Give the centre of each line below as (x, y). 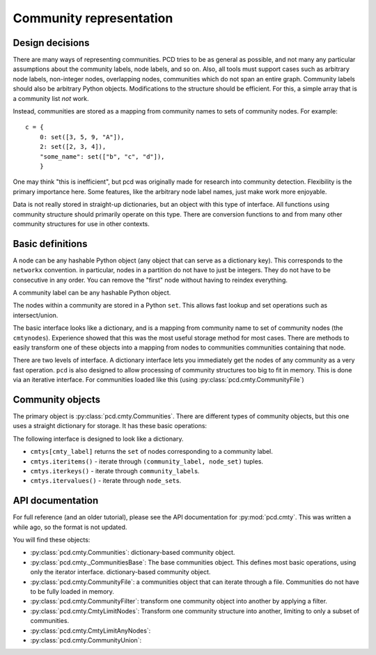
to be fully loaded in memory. (72, 592)
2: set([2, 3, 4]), (73, 147)
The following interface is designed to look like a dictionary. (98, 439)
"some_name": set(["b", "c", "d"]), (102, 156)
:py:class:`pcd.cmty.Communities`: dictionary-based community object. (133, 553)
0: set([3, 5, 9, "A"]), (82, 137)
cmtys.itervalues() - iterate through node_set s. (105, 481)
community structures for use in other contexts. (81, 223)
